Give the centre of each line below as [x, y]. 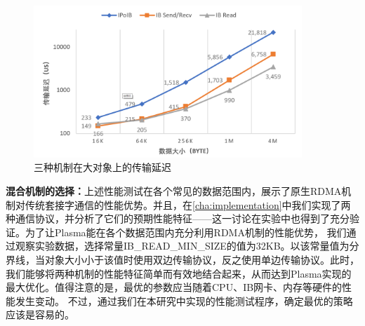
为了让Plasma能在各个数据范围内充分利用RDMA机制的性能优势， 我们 [186, 232]
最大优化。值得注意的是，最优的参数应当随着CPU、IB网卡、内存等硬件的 [174, 287]
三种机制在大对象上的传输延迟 [102, 167]
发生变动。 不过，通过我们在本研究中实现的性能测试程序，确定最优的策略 [184, 300]
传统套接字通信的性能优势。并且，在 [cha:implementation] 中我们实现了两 [188, 204]
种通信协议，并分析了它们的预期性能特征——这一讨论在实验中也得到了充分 [178, 218]
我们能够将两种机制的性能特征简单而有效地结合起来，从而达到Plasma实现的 [179, 273]
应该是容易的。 [40, 314]
